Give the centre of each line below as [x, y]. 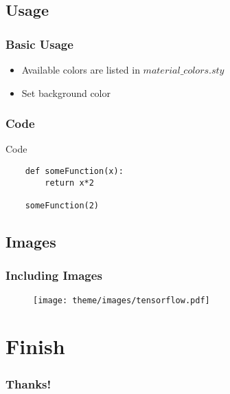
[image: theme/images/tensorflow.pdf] [122, 300]
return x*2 [69, 183]
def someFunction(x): [74, 171]
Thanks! [28, 383]
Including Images [54, 275]
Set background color [66, 92]
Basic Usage [39, 44]
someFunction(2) [62, 205]
